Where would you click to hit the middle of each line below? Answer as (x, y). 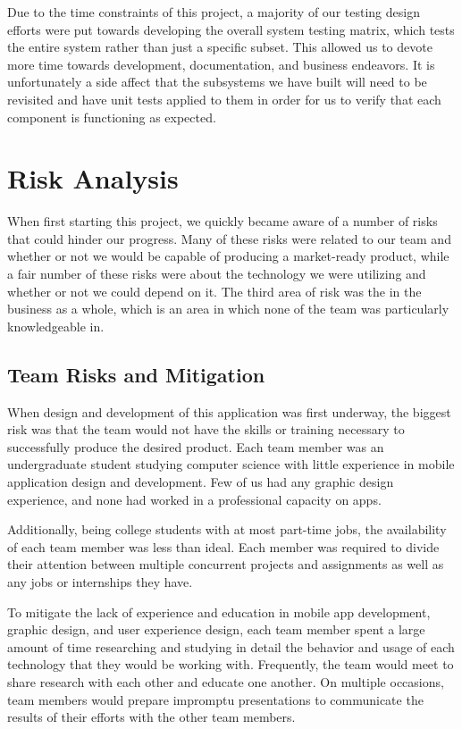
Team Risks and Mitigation (136, 374)
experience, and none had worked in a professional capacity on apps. (194, 499)
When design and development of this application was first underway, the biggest (229, 411)
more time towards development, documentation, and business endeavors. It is (221, 64)
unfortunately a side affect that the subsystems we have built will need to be (217, 82)
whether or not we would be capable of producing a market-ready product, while (228, 256)
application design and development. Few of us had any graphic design (201, 482)
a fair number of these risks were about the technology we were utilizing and (217, 274)
